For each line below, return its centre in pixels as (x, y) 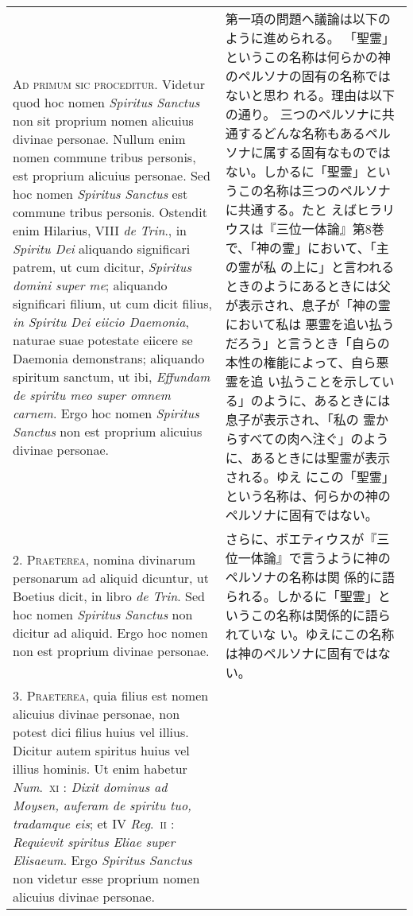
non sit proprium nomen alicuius (103, 120)
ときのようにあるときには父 (308, 286)
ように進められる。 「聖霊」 (310, 38)
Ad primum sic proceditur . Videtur (109, 83)
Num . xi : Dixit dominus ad (90, 787)
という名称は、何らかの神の (308, 496)
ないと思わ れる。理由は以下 (310, 95)
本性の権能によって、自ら (301, 362)
